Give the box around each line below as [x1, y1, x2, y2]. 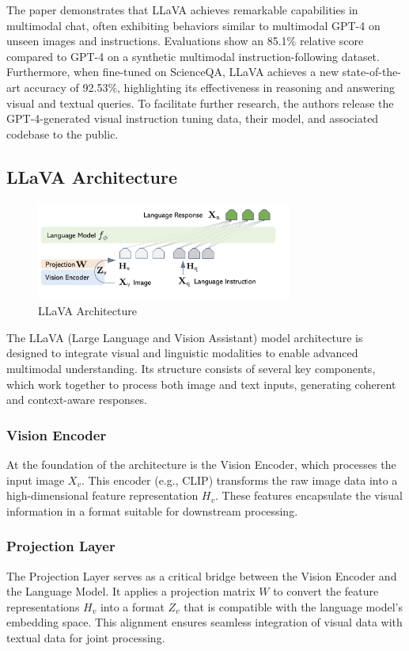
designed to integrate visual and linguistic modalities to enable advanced [6, 345, 358, 361]
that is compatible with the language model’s [184, 598, 403, 615]
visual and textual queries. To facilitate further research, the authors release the [6, 94, 394, 111]
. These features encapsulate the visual [215, 487, 403, 504]
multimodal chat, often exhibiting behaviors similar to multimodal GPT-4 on [6, 17, 381, 33]
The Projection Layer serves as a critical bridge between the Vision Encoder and [6, 567, 397, 584]
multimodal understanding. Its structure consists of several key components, [6, 360, 376, 377]
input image [6, 471, 65, 488]
